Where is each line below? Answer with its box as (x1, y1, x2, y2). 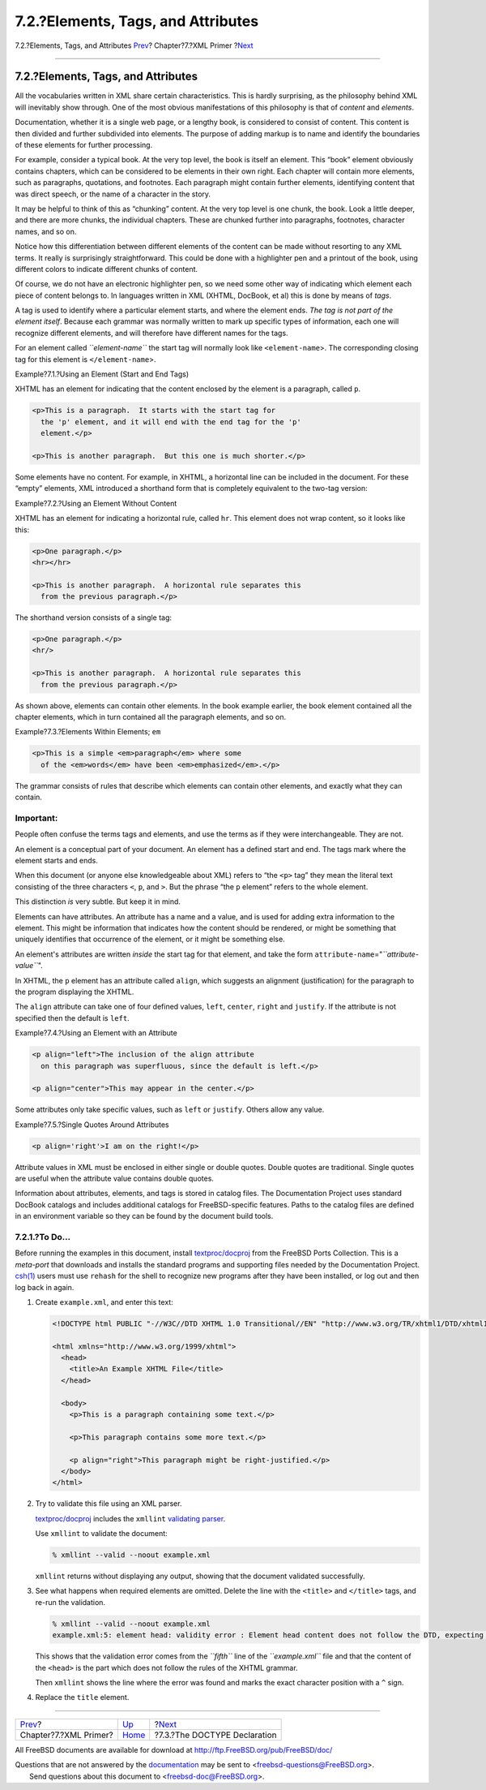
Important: (15, 812, 58, 824)
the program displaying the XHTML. (15, 987, 134, 996)
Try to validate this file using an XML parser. (35, 1499, 182, 1508)
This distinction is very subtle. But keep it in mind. (15, 897, 181, 906)
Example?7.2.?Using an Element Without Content (15, 498, 177, 508)
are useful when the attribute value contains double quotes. (15, 1173, 215, 1184)
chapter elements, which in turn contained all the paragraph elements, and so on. (15, 712, 287, 721)
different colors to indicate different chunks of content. (15, 264, 198, 273)
